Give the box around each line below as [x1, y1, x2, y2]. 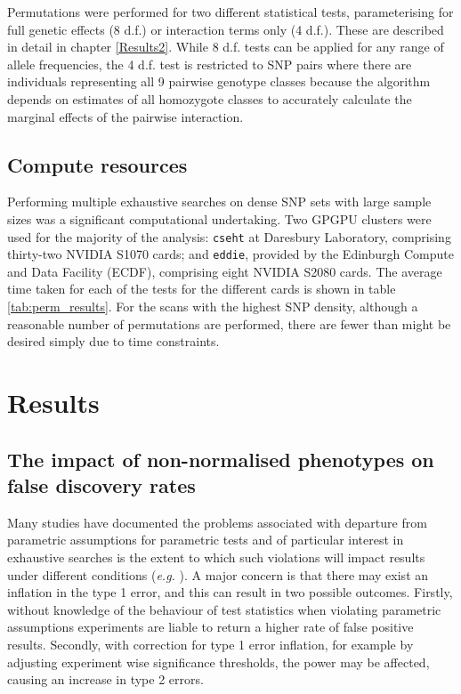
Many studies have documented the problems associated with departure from [7, 512, 427, 531]
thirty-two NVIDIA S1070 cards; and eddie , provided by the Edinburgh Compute [7, 245, 454, 263]
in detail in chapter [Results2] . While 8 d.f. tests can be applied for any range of [7, 37, 444, 56]
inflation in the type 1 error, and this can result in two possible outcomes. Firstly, [7, 583, 453, 601]
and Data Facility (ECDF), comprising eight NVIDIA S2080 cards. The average [7, 262, 442, 280]
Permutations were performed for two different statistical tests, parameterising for [7, 3, 454, 20]
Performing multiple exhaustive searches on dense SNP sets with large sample [7, 192, 432, 211]
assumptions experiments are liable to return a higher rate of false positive [7, 617, 414, 636]
